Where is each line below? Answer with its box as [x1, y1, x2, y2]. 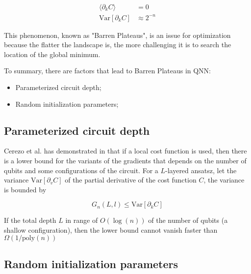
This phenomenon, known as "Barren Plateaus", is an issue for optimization [4, 30, 231, 40]
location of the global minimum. [4, 49, 100, 59]
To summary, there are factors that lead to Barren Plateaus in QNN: [4, 65, 211, 76]
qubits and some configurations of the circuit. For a [4, 165, 158, 175]
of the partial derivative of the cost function [65, 175, 197, 185]
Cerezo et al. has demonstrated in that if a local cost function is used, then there [4, 146, 247, 156]
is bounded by [4, 184, 47, 194]
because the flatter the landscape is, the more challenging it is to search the [4, 39, 231, 50]
